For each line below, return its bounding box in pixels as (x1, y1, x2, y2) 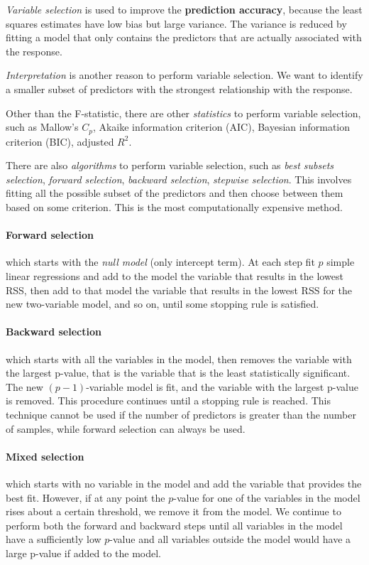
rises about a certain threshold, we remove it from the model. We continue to (6, 504, 341, 519)
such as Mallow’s (6, 119, 79, 134)
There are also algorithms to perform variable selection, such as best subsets (6, 158, 334, 173)
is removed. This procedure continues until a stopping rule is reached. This (6, 393, 331, 408)
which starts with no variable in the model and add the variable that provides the (6, 475, 362, 490)
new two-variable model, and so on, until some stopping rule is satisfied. (6, 296, 319, 311)
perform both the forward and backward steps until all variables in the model (6, 517, 343, 532)
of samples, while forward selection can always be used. (6, 421, 246, 436)
